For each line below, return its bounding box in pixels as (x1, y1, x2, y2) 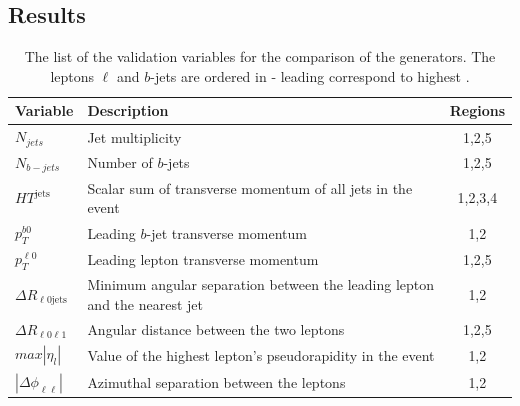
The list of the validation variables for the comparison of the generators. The (24, 46, 496, 67)
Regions (449, 100, 505, 121)
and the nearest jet (87, 293, 203, 314)
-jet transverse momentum (146, 222, 307, 243)
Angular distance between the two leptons (87, 318, 345, 339)
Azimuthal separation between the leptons (87, 371, 346, 392)
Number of (87, 152, 153, 173)
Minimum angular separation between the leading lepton (87, 274, 435, 295)
